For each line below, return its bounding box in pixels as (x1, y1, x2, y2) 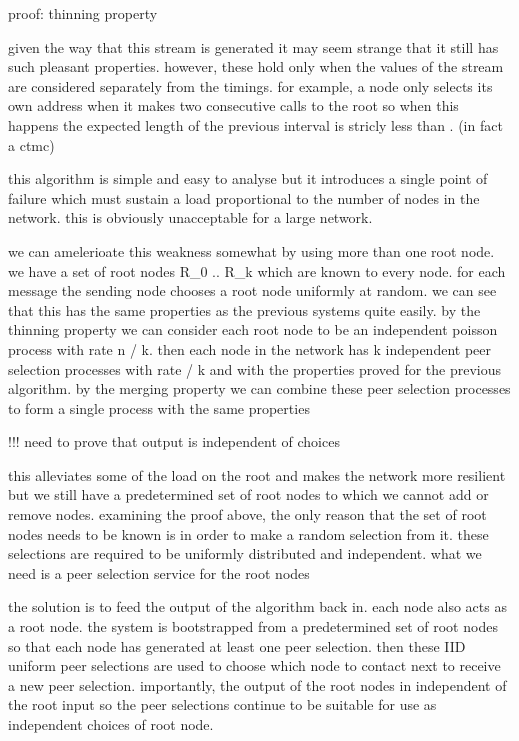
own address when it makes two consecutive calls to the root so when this (8, 95, 459, 116)
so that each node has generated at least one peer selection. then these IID (8, 635, 466, 656)
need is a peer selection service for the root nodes (8, 562, 310, 583)
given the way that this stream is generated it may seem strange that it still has (8, 36, 499, 57)
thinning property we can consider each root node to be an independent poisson (8, 319, 498, 340)
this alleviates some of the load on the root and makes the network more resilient (8, 464, 506, 485)
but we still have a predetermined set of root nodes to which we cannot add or (8, 484, 489, 505)
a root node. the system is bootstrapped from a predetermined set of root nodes (8, 616, 498, 637)
